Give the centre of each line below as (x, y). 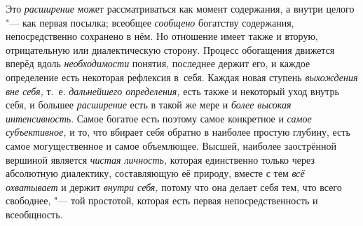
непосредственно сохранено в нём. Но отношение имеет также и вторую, (162, 36)
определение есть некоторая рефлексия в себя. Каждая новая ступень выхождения (182, 77)
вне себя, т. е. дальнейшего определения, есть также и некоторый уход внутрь (172, 91)
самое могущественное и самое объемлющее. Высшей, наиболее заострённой (171, 145)
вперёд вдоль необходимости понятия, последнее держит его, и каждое (158, 63)
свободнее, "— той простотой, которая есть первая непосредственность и (162, 200)
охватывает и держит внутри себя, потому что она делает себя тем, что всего (174, 186)
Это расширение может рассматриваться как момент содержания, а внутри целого (180, 8)
